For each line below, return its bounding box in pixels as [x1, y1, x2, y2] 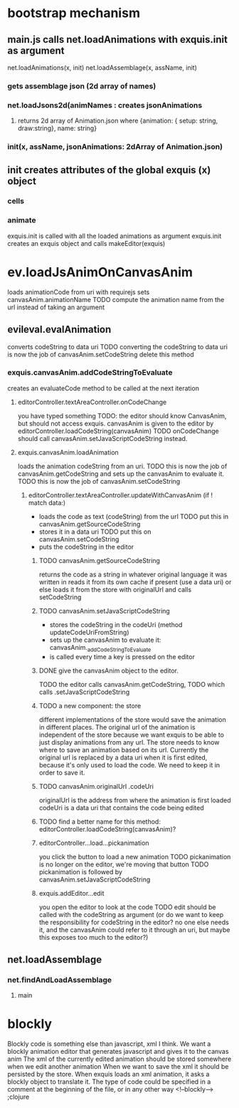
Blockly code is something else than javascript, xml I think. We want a [7, 1040, 211, 1048]
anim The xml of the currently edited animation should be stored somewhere [7, 1055, 232, 1063]
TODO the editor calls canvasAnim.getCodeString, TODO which [38, 680, 225, 688]
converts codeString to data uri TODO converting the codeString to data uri [7, 342, 228, 351]
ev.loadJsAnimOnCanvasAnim [7, 264, 193, 280]
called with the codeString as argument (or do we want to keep [38, 910, 224, 918]
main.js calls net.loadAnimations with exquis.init [7, 33, 228, 46]
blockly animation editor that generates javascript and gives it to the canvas [7, 1047, 229, 1056]
